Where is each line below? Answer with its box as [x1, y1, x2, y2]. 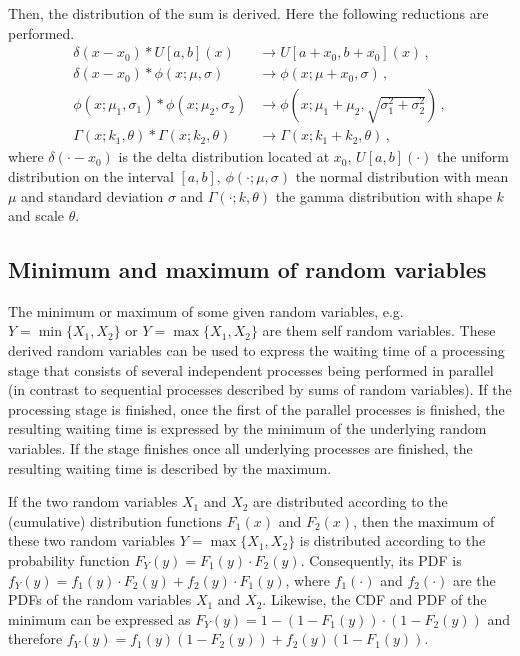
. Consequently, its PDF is [300, 550, 462, 571]
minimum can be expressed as [8, 608, 191, 629]
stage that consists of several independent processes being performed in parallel [8, 359, 494, 380]
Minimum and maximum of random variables [8, 254, 487, 285]
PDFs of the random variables [8, 589, 192, 610]
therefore [8, 628, 63, 649]
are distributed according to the [253, 491, 448, 512]
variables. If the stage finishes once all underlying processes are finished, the [8, 438, 473, 459]
